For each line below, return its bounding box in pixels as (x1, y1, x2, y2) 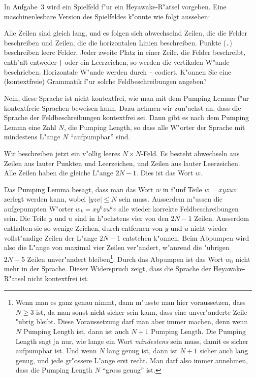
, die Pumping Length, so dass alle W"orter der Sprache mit (64, 122, 245, 132)
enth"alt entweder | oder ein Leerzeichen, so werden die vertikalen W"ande (4, 57, 229, 67)
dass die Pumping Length (15, 365, 93, 375)
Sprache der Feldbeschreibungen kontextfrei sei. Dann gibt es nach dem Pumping (4, 112, 249, 123)
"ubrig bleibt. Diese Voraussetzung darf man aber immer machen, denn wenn (15, 316, 248, 327)
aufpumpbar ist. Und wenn (15, 345, 97, 356)
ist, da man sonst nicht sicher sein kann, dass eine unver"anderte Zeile (36, 306, 247, 317)
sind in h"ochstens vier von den (74, 213, 169, 223)
